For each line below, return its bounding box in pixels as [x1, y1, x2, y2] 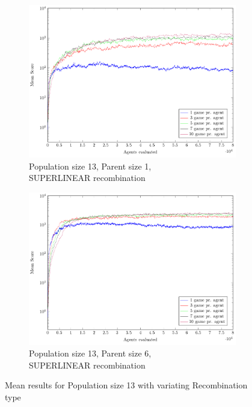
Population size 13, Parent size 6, [29, 347, 152, 360]
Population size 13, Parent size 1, [29, 159, 152, 172]
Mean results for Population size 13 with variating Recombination [5, 379, 248, 391]
